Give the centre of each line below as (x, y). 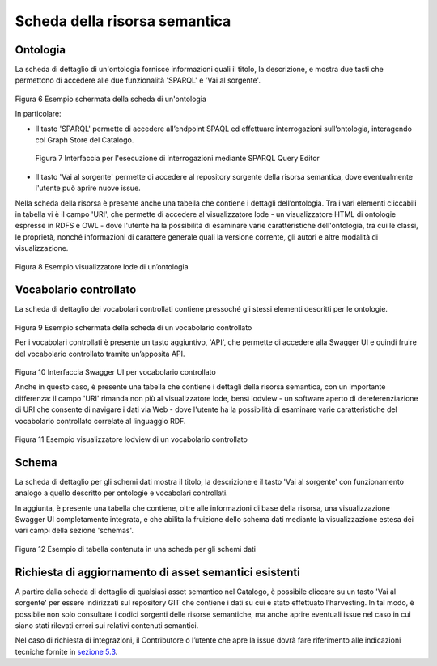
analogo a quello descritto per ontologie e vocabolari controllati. (121, 493)
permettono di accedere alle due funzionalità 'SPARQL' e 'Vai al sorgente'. (138, 80)
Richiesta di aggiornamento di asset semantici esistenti (158, 572)
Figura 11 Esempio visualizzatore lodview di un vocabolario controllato (132, 439)
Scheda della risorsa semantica (123, 21)
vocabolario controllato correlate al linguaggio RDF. (100, 421)
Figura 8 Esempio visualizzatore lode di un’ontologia (102, 266)
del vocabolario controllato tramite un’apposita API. (100, 354)
